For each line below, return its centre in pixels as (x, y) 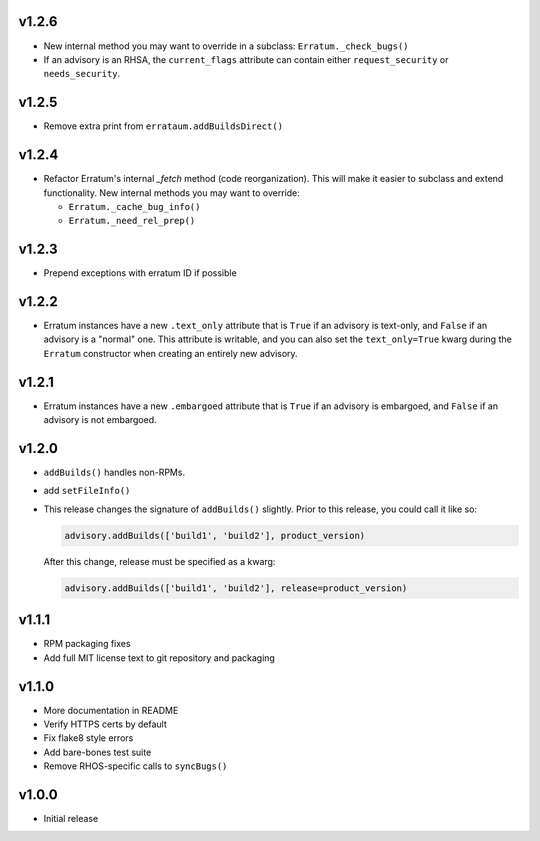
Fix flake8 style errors (88, 738)
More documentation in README (111, 710)
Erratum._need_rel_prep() (132, 221)
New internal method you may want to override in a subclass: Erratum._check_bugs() (226, 46)
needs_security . (82, 74)
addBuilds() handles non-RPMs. (114, 472)
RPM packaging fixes (87, 644)
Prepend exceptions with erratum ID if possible (140, 273)
